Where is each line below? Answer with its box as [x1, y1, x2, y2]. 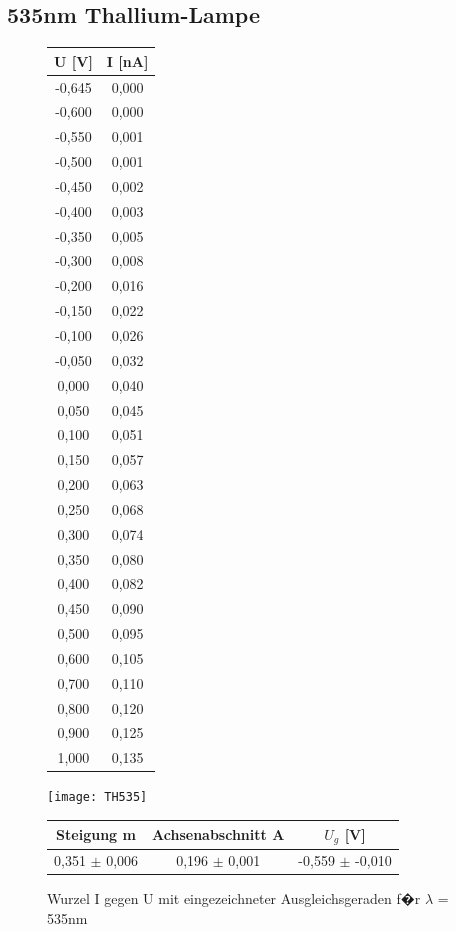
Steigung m [56, 824, 136, 844]
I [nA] [106, 50, 149, 71]
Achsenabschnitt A [152, 824, 285, 844]
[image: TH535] [47, 790, 148, 805]
